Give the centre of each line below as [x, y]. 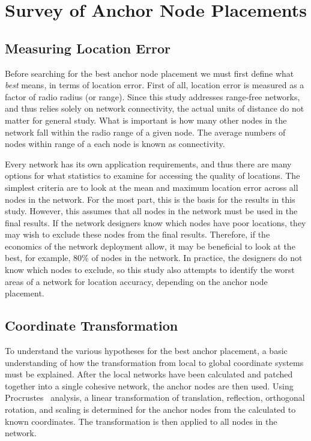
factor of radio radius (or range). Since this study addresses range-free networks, [152, 96]
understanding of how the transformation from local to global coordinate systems [154, 362]
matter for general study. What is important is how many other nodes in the [146, 120]
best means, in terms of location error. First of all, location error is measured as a [155, 85]
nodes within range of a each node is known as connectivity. [115, 144]
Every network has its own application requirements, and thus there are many [148, 163]
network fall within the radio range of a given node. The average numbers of [145, 132]
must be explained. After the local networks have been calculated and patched [149, 374]
